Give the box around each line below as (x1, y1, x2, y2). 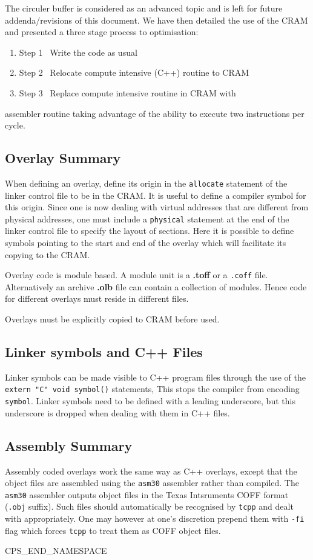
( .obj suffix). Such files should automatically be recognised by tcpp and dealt (5, 500, 294, 513)
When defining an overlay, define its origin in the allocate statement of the (5, 176, 288, 189)
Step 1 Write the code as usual (19, 45, 137, 58)
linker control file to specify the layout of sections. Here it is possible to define (5, 224, 294, 237)
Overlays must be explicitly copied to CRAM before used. (5, 313, 220, 325)
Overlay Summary (5, 148, 121, 167)
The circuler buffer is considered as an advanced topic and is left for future (5, 2, 283, 14)
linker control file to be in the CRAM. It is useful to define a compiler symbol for (5, 188, 306, 201)
